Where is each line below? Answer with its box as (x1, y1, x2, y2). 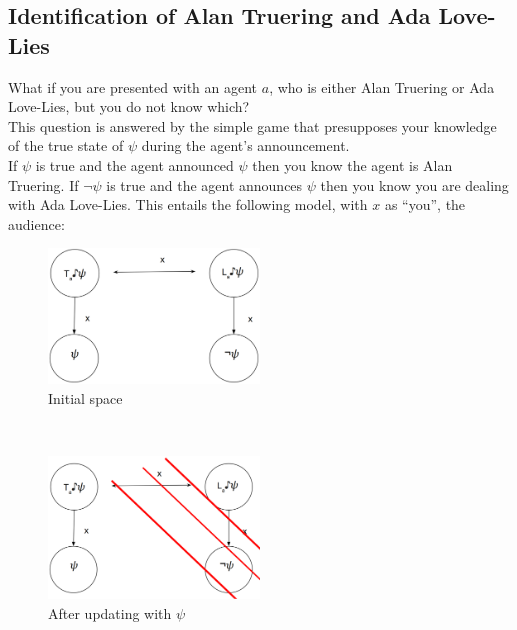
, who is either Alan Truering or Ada (269, 76, 495, 97)
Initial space (48, 387, 123, 408)
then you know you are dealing (320, 174, 509, 195)
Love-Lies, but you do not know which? (8, 96, 250, 117)
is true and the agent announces (106, 174, 303, 195)
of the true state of (8, 135, 124, 156)
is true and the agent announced (35, 154, 234, 175)
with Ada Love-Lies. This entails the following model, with (8, 194, 368, 215)
